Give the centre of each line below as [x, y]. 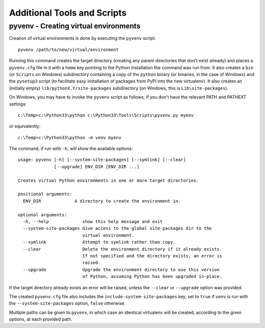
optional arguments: [42, 215]
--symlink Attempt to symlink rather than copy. [99, 242]
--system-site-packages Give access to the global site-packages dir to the [117, 228]
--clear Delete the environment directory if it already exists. [122, 249]
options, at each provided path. [41, 319]
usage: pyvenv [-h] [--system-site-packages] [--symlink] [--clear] [102, 160]
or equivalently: [25, 126]
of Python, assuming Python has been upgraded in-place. [152, 277]
